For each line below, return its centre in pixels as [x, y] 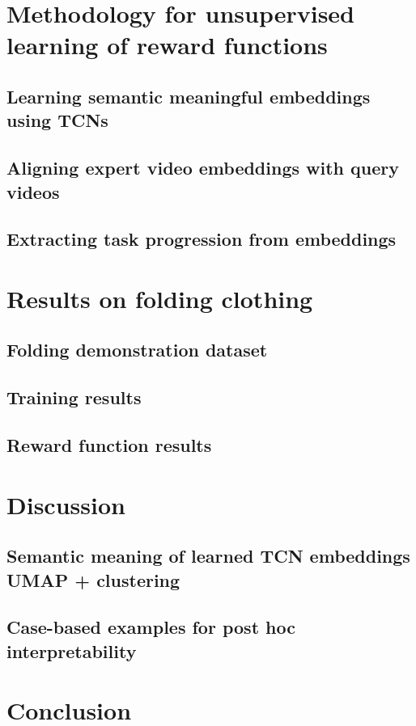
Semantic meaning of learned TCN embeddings [208, 556]
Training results [74, 397]
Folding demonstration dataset [137, 350]
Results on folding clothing [160, 298]
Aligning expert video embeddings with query [203, 168]
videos [33, 191]
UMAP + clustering [93, 579]
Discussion [66, 504]
